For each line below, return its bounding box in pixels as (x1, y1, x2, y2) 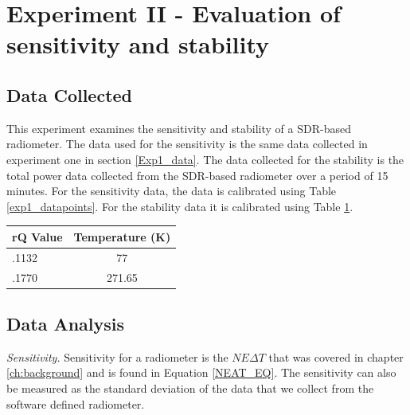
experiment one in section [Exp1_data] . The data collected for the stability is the (6, 151, 404, 167)
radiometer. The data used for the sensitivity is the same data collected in (6, 135, 368, 152)
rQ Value (12, 228, 63, 245)
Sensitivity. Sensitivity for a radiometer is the (6, 348, 228, 365)
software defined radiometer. (6, 395, 145, 412)
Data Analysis (6, 311, 125, 335)
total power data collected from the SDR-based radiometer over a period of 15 (6, 166, 389, 183)
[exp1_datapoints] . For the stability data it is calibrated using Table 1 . (6, 198, 353, 214)
